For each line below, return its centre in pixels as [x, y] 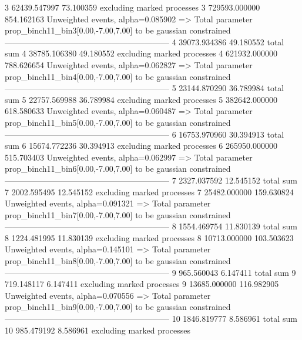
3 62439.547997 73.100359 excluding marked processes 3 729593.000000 [132, 7]
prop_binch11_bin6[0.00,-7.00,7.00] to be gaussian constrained [118, 169]
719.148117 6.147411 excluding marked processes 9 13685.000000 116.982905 [142, 284]
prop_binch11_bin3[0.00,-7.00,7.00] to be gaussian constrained [118, 30]
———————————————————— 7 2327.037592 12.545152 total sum [151, 180]
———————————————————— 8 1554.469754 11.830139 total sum [151, 226]
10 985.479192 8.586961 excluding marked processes [98, 330]
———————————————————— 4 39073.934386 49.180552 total [145, 41]
